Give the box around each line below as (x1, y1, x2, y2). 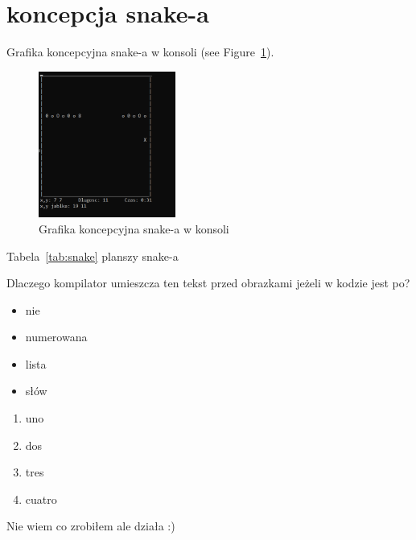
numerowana (25, 328, 88, 345)
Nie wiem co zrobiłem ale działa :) (6, 517, 175, 534)
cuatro (25, 490, 57, 507)
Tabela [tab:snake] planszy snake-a (6, 247, 179, 264)
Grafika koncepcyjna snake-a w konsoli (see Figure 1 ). (6, 43, 274, 60)
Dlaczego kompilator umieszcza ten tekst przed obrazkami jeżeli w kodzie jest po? (6, 274, 410, 291)
